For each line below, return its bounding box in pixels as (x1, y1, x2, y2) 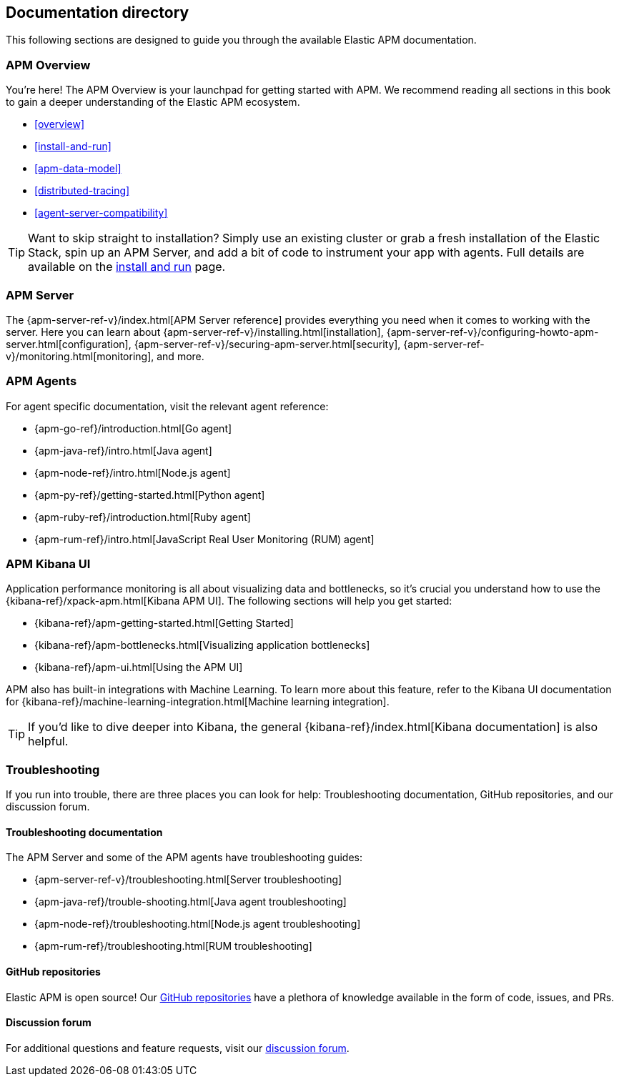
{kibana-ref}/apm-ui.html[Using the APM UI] (34, 661, 243, 674)
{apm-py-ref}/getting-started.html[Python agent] (34, 488, 265, 501)
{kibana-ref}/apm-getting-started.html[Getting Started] (34, 617, 294, 630)
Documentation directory (6, 4, 189, 21)
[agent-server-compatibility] (34, 207, 168, 219)
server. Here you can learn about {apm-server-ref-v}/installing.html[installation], (6, 325, 384, 338)
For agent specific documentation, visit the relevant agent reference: (6, 399, 329, 412)
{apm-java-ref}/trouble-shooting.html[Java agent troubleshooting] (34, 895, 347, 908)
